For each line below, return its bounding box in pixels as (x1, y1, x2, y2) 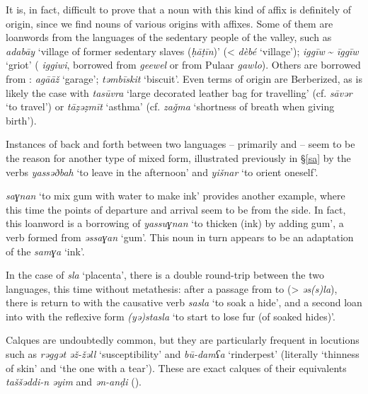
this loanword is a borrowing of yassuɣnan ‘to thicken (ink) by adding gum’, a (6, 216, 344, 231)
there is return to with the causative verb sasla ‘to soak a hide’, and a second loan (6, 295, 362, 310)
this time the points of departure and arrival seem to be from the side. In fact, (6, 202, 346, 216)
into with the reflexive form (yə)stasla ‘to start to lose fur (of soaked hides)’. (6, 308, 335, 323)
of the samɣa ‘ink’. (6, 243, 85, 258)
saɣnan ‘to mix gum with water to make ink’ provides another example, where (6, 188, 345, 203)
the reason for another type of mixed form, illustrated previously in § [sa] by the (6, 150, 351, 165)
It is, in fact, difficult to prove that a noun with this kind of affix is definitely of (6, 2, 351, 16)
